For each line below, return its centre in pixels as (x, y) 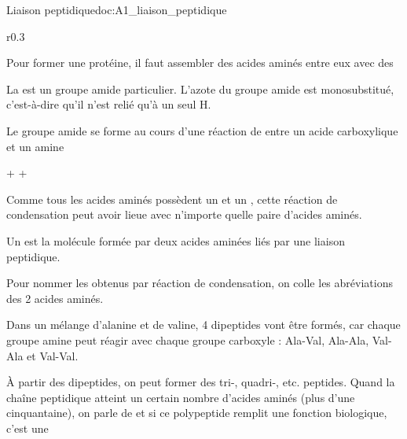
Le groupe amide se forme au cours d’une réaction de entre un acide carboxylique (202, 130)
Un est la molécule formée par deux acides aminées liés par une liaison (176, 240)
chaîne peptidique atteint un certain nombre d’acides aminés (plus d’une (181, 397)
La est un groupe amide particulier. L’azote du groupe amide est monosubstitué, (200, 89)
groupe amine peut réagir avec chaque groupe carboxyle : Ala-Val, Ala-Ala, (188, 339)
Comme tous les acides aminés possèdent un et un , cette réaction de (172, 199)
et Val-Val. (53, 355)
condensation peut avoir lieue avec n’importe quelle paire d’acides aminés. (184, 214)
